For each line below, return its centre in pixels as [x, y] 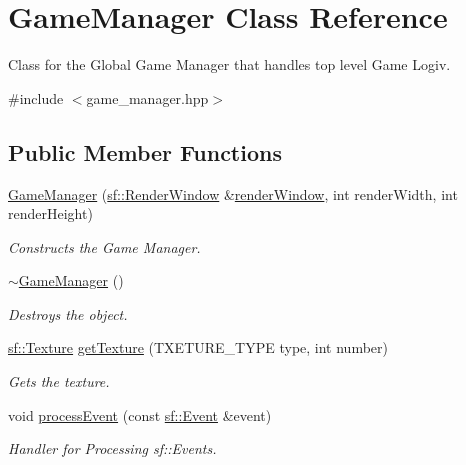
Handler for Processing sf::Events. [112, 448]
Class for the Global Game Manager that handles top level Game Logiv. [229, 64]
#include [36, 97]
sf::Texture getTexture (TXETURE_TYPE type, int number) [198, 347]
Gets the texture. [59, 381]
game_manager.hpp [147, 97]
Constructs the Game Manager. [104, 246]
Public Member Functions [145, 151]
